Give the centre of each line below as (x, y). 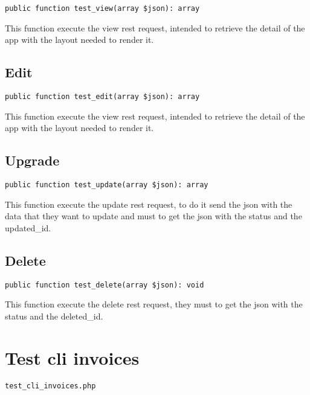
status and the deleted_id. (54, 316)
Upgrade (32, 160)
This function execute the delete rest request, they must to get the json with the (154, 304)
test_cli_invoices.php (50, 386)
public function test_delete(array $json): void (105, 285)
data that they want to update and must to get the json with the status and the (153, 216)
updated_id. (28, 227)
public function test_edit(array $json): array (102, 97)
